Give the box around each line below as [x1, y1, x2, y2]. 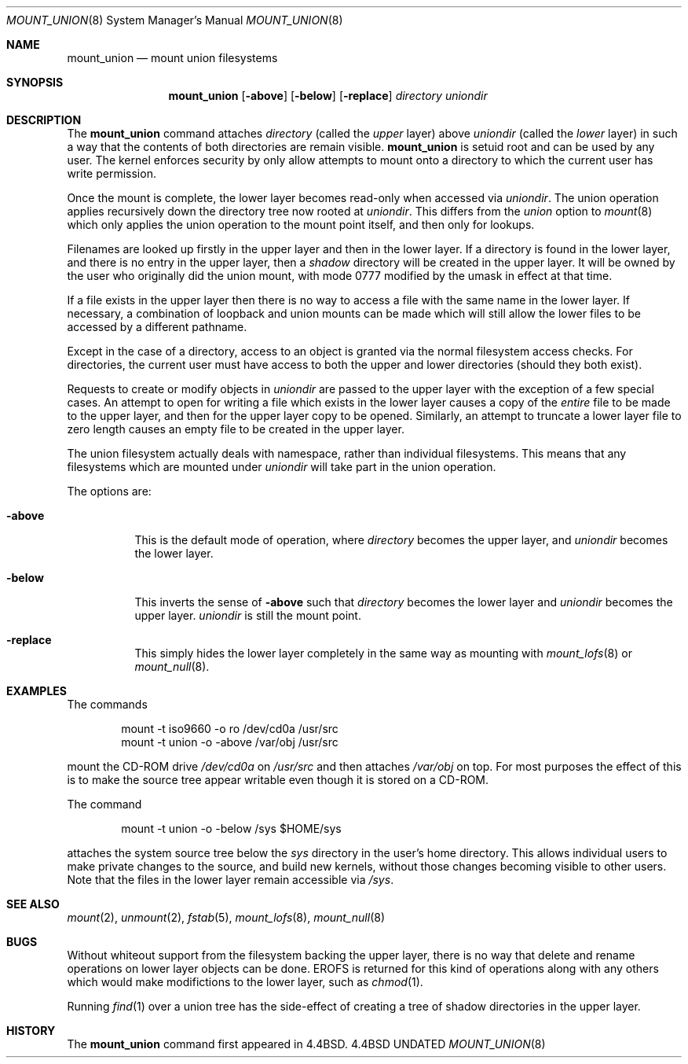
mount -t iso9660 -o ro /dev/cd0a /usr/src [121, 722, 339, 735]
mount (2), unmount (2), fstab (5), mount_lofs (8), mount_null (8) [67, 911, 386, 924]
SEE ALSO [6, 897, 60, 911]
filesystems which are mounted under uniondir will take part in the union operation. [67, 460, 496, 473]
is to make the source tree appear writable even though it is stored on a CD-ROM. [67, 773, 489, 786]
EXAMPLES [6, 684, 67, 698]
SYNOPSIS [6, 75, 64, 89]
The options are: [67, 484, 152, 498]
